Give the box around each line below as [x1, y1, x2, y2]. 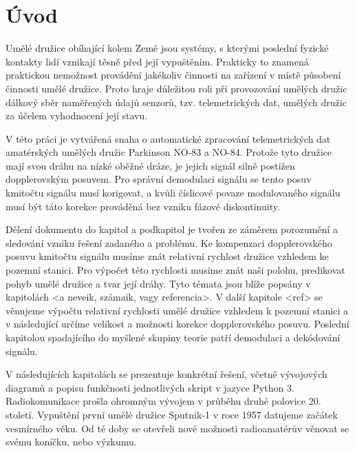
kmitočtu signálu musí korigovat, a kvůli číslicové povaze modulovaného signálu [6, 185, 341, 200]
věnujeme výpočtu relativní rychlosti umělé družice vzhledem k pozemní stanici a [6, 303, 349, 317]
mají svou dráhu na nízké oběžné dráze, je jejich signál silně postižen [6, 158, 295, 172]
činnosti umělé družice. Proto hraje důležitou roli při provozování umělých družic [6, 81, 347, 95]
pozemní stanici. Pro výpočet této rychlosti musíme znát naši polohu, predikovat [6, 263, 345, 277]
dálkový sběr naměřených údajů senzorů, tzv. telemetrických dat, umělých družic [6, 94, 347, 109]
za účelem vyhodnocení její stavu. [6, 108, 148, 123]
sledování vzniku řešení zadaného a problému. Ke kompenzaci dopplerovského [6, 235, 332, 250]
